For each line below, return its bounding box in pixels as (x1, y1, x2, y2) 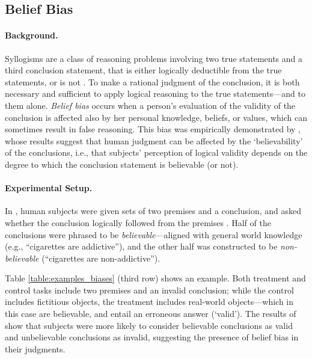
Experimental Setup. (5, 182, 93, 194)
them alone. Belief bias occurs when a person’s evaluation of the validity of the (5, 99, 296, 111)
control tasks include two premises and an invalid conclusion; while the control (5, 283, 294, 296)
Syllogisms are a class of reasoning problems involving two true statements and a (5, 52, 303, 64)
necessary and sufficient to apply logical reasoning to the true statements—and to (5, 87, 305, 100)
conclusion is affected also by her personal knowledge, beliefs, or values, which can (5, 111, 307, 123)
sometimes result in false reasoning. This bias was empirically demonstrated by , (5, 123, 301, 135)
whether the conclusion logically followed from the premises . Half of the (5, 216, 271, 229)
